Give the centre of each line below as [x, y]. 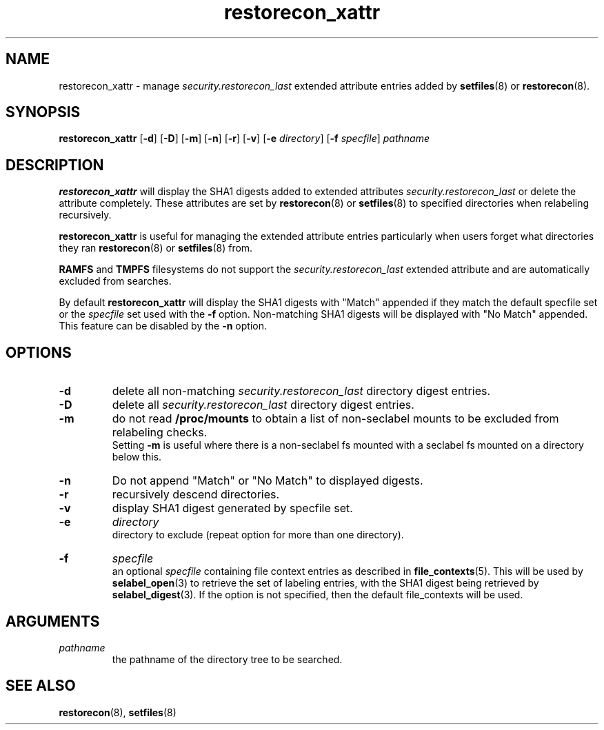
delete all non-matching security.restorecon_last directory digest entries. [301, 391]
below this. [137, 457]
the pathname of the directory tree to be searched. [227, 659]
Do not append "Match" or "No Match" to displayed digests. [268, 481]
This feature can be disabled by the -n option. [163, 326]
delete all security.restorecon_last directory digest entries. [263, 405]
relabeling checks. [160, 433]
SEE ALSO [41, 686]
